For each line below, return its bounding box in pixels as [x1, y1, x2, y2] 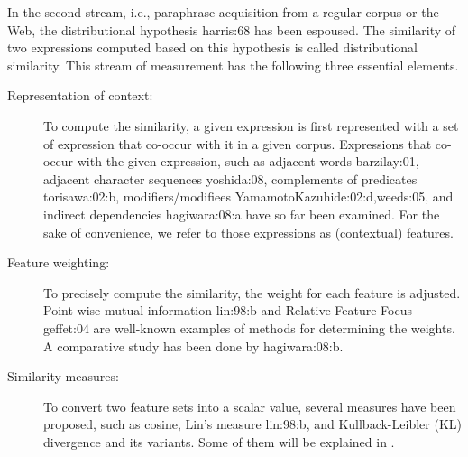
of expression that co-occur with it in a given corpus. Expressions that [43, 134, 432, 153]
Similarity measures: [7, 367, 119, 386]
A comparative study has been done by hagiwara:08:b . [43, 336, 344, 355]
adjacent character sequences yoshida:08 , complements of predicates [43, 169, 418, 188]
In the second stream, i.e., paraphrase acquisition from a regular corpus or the [7, 3, 439, 21]
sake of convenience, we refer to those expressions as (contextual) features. [43, 222, 454, 241]
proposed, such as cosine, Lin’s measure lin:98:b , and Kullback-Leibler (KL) [43, 415, 462, 434]
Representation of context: [7, 86, 153, 105]
